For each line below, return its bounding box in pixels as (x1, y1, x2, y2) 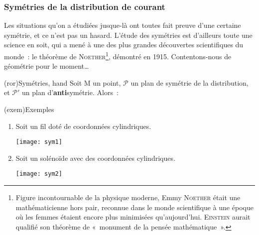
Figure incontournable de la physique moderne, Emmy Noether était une (15, 192, 241, 203)
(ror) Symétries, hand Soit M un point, (4, 77, 121, 88)
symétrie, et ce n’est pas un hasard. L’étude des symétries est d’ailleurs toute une (4, 29, 253, 40)
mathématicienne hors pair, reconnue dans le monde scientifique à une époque (15, 202, 254, 212)
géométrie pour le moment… (4, 61, 89, 71)
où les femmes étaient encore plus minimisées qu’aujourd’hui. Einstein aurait (15, 212, 251, 222)
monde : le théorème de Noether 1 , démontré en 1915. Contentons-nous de (4, 50, 232, 61)
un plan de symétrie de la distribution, (130, 77, 249, 88)
